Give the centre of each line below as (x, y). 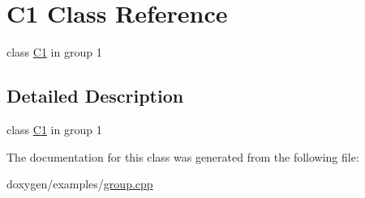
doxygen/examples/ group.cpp (80, 184)
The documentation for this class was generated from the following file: (183, 156)
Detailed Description (95, 96)
